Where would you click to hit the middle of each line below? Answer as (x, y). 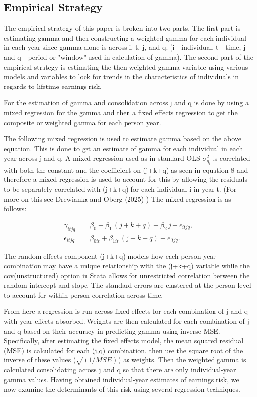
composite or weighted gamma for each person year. (83, 122)
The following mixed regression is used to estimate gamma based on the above (123, 139)
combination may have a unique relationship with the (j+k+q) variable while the (127, 265)
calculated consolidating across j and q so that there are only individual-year (120, 370)
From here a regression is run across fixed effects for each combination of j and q (126, 311)
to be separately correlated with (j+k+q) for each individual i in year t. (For (120, 189)
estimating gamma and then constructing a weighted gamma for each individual (125, 37)
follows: (15, 208)
